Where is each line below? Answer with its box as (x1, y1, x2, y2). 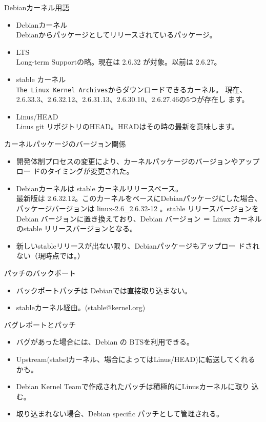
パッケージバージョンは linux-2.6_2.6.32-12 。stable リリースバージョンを (16, 203, 259, 213)
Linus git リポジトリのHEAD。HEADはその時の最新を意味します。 (16, 121, 239, 132)
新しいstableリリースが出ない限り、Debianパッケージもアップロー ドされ (16, 240, 260, 251)
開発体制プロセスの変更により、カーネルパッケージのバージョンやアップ (16, 155, 260, 166)
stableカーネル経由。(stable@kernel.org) (16, 302, 146, 313)
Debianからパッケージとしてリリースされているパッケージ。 (16, 29, 217, 40)
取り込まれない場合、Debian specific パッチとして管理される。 (16, 408, 224, 419)
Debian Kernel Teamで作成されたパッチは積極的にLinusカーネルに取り (16, 381, 250, 392)
